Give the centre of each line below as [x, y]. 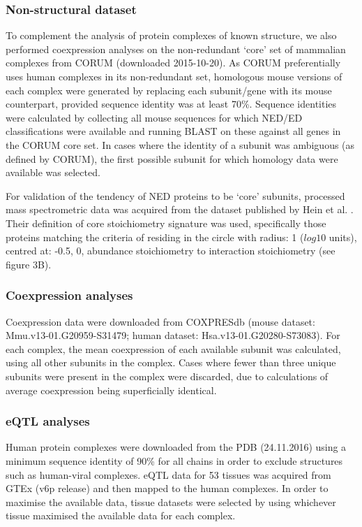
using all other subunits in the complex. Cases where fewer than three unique [171, 362]
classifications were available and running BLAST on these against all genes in [173, 131]
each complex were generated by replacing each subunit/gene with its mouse [169, 90]
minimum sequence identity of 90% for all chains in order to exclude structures [174, 460]
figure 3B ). [29, 264]
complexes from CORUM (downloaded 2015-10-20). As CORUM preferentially [173, 63]
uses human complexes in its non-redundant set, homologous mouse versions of [174, 76]
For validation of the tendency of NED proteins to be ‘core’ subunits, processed [175, 195]
